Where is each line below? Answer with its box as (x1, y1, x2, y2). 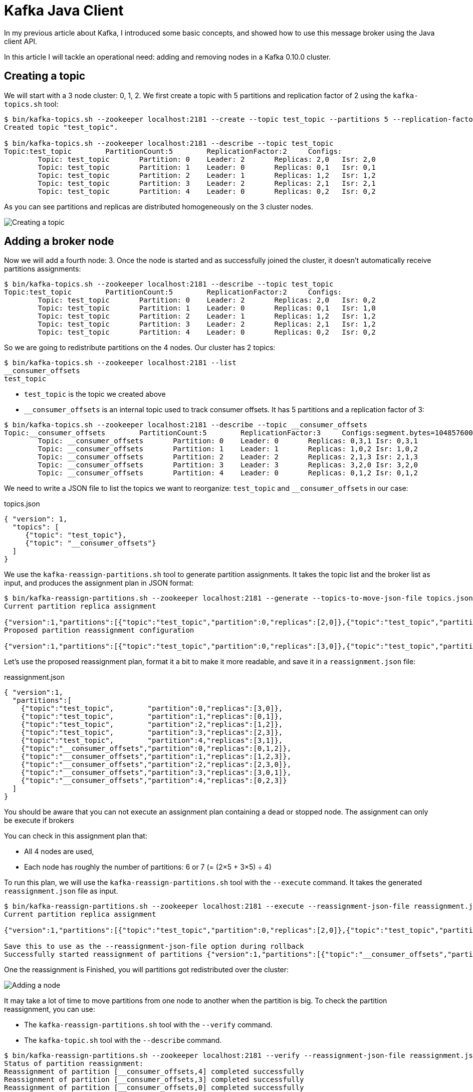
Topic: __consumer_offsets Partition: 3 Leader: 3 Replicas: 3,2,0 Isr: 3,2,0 (38, 461, 418, 469)
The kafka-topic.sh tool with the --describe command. (24, 1036, 222, 1045)
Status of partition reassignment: (4, 1059, 144, 1068)
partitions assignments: (4, 264, 81, 274)
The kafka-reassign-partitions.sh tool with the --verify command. (24, 1020, 273, 1029)
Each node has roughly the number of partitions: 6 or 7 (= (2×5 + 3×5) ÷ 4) (24, 863, 272, 872)
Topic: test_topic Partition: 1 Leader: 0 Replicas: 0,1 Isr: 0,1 (38, 163, 376, 171)
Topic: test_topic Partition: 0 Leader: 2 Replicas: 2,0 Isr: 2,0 (38, 155, 376, 163)
